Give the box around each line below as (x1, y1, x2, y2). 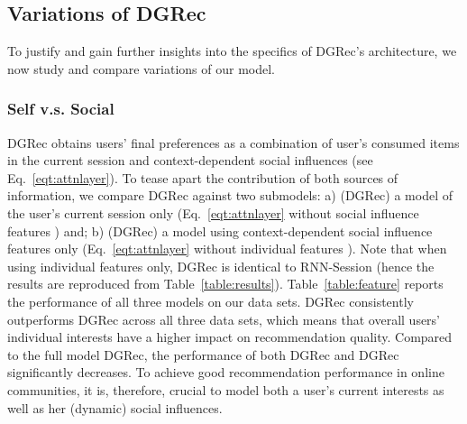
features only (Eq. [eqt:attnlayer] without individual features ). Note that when (7, 239, 447, 258)
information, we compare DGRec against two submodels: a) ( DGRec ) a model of (7, 186, 453, 205)
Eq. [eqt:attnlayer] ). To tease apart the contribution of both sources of (7, 168, 398, 187)
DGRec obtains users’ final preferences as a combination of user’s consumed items (7, 133, 460, 152)
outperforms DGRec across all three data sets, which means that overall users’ (7, 309, 441, 328)
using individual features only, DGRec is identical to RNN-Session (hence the (7, 256, 435, 275)
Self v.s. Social (7, 97, 114, 120)
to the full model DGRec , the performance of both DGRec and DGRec (7, 345, 399, 364)
